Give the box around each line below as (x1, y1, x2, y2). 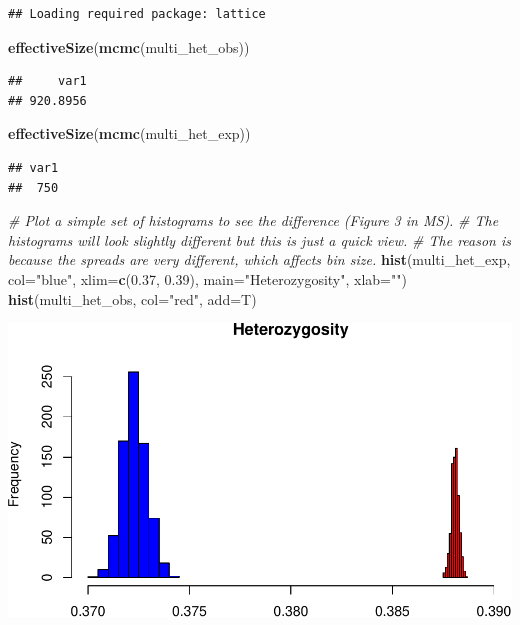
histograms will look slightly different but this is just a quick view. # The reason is (8, 229, 512, 250)
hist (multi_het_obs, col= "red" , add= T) (8, 288, 257, 309)
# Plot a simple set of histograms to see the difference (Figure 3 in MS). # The (8, 210, 499, 231)
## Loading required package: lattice (8, 7, 266, 21)
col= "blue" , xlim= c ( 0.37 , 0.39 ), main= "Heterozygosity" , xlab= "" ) (8, 268, 407, 289)
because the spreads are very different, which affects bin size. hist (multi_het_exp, (8, 249, 511, 270)
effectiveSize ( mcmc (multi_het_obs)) (8, 36, 250, 57)
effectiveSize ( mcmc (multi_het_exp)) (8, 123, 251, 144)
